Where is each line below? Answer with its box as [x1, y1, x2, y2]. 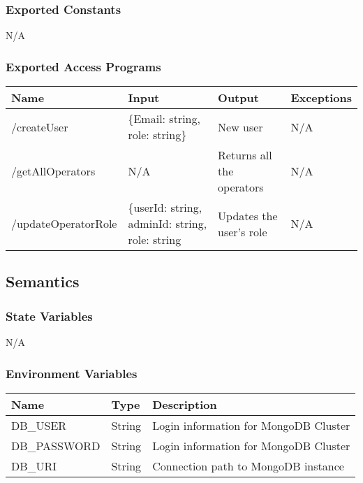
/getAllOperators [11, 163, 96, 180]
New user [218, 118, 263, 135]
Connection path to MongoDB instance [152, 457, 344, 474]
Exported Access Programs [6, 57, 161, 75]
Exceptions [290, 89, 352, 106]
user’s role [218, 223, 267, 240]
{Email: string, [128, 110, 200, 127]
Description [152, 396, 217, 412]
